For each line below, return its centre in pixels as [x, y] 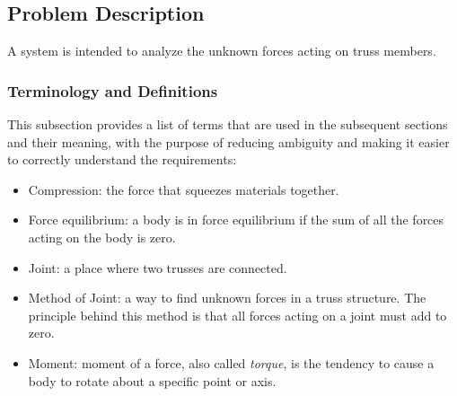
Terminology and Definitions [113, 90]
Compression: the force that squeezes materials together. [184, 189]
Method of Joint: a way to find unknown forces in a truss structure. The [227, 298]
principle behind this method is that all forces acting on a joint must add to [237, 315]
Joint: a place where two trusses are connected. [158, 267]
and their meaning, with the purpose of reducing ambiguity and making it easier [228, 141]
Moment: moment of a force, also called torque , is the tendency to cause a [231, 362]
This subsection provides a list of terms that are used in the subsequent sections [228, 124]
